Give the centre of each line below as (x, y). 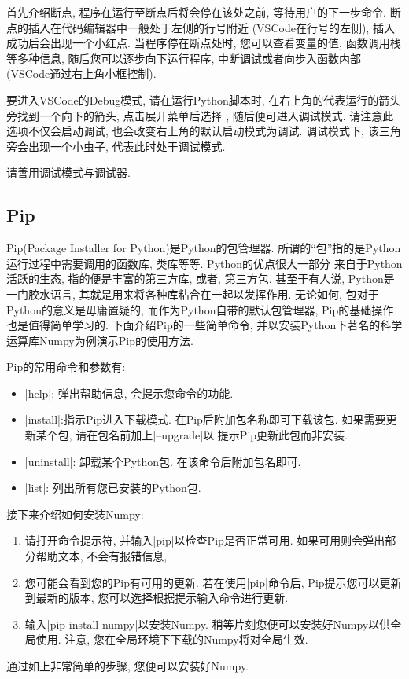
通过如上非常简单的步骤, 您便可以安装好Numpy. (128, 666)
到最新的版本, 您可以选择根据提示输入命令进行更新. (157, 598)
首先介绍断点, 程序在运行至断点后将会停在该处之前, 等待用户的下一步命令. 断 (204, 12)
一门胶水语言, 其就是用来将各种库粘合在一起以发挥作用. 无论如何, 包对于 (193, 294)
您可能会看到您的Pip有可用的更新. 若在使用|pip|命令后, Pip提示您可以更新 (213, 582)
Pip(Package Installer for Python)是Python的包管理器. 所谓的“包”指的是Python (204, 248)
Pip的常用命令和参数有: (66, 367)
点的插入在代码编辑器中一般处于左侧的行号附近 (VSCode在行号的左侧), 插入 (201, 27)
